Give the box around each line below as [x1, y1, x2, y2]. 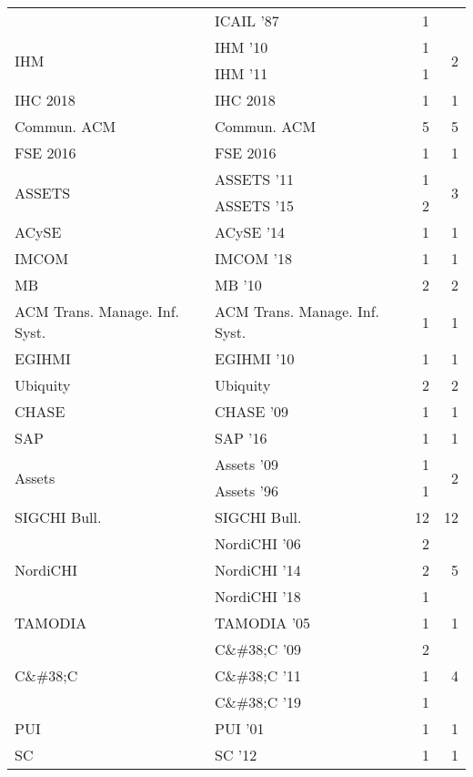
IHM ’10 [214, 36, 268, 57]
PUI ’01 [214, 718, 265, 739]
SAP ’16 [214, 427, 267, 448]
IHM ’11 [214, 63, 268, 84]
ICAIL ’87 [214, 10, 279, 31]
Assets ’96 [214, 480, 279, 501]
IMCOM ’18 [214, 248, 292, 269]
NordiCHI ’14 [214, 559, 301, 580]
